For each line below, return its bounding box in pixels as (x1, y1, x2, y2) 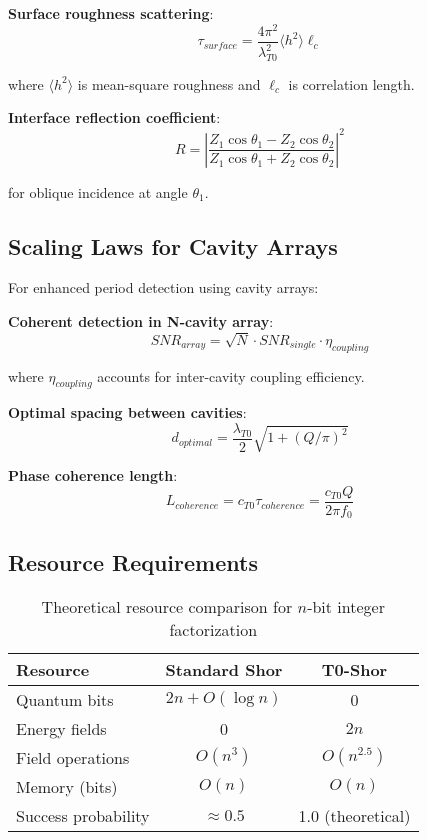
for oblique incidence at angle (8, 181, 188, 202)
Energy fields (16, 716, 107, 740)
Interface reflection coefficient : (8, 107, 221, 128)
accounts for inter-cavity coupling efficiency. (97, 365, 365, 386)
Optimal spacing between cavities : (8, 402, 247, 423)
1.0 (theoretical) (298, 803, 411, 827)
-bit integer (307, 594, 385, 618)
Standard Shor (165, 657, 283, 681)
